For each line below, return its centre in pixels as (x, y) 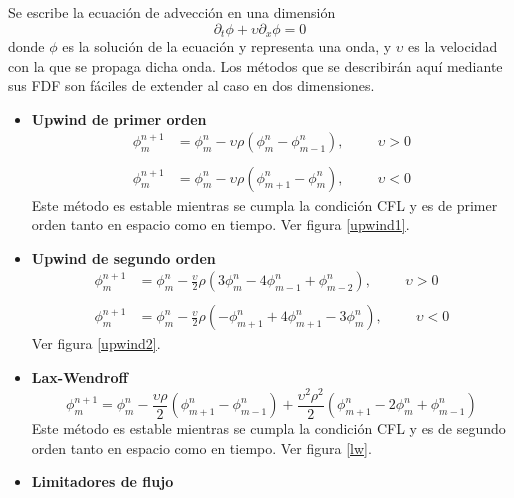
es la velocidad (453, 46)
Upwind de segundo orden (123, 257)
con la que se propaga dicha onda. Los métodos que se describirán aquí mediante (255, 65)
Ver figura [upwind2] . (96, 343)
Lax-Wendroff (79, 376)
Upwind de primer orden (119, 118)
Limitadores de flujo (102, 481)
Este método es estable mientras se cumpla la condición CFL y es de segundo (268, 428)
